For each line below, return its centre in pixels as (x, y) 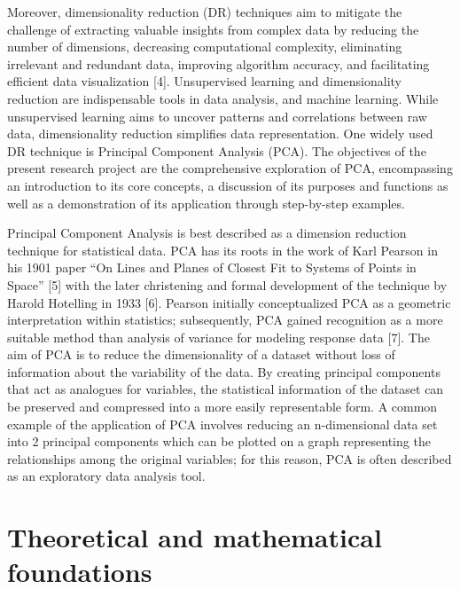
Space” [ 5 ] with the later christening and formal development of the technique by (227, 284)
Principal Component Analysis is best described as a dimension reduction (207, 233)
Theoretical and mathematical (195, 537)
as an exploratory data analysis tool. (106, 476)
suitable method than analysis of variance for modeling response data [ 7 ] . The (218, 337)
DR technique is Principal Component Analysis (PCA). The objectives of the (217, 150)
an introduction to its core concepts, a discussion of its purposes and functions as (228, 185)
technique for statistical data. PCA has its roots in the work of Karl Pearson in (222, 250)
